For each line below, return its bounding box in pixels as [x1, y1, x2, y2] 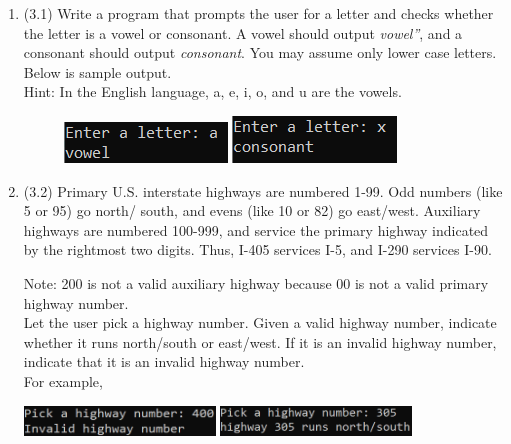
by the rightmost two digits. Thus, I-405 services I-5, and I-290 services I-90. [23, 239, 492, 260]
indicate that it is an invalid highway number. [23, 351, 305, 372]
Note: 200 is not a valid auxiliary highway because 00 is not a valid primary [23, 272, 489, 293]
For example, [23, 370, 103, 391]
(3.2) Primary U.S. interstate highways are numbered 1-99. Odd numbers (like [23, 180, 503, 201]
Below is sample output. [23, 61, 172, 82]
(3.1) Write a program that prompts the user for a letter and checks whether [23, 3, 494, 23]
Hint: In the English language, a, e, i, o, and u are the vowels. [23, 81, 402, 102]
